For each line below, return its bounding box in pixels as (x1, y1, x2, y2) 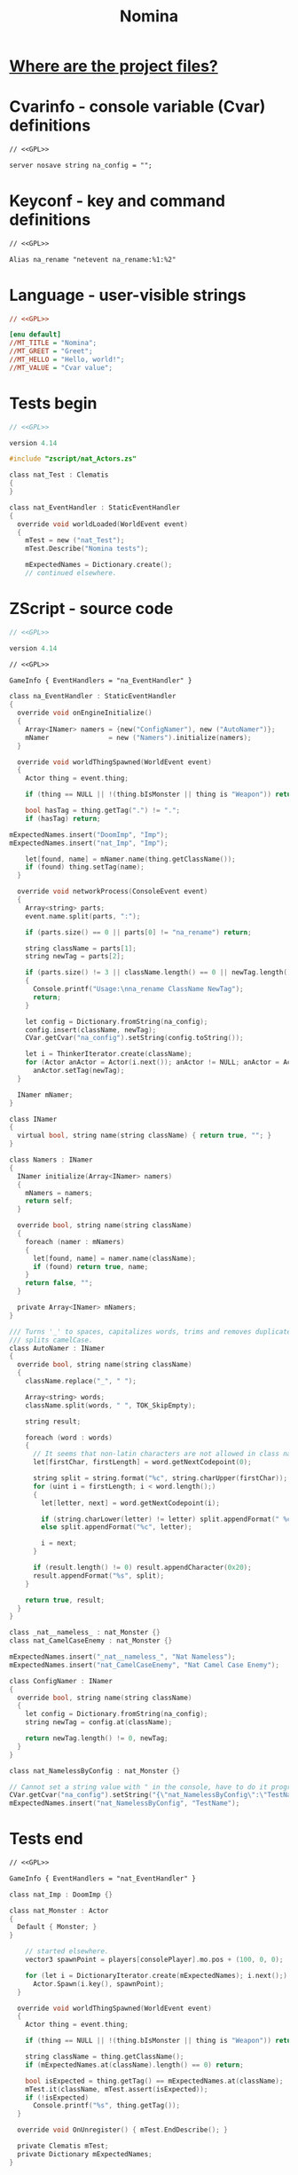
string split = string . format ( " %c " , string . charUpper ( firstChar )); (32, 1474, 288, 1483)
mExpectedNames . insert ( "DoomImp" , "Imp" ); (9, 830, 169, 839)
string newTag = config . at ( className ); (25, 1718, 173, 1727)
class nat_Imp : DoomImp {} (9, 1890, 114, 1899)
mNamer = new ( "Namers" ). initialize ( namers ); (25, 733, 252, 742)
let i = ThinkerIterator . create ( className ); (25, 1050, 192, 1059)
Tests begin (9, 393, 98, 414)
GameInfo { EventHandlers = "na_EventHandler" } (9, 676, 192, 685)
